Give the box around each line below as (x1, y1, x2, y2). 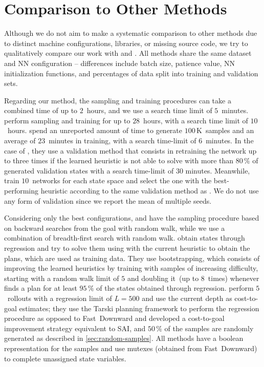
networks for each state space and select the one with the (32, 175, 212, 186)
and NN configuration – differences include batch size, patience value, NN (4, 57, 235, 68)
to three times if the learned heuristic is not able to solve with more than (4, 155, 234, 166)
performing (4, 185, 38, 196)
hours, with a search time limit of (143, 115, 248, 125)
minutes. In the (206, 135, 254, 146)
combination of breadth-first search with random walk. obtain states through (4, 232, 245, 243)
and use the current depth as (142, 292, 232, 303)
